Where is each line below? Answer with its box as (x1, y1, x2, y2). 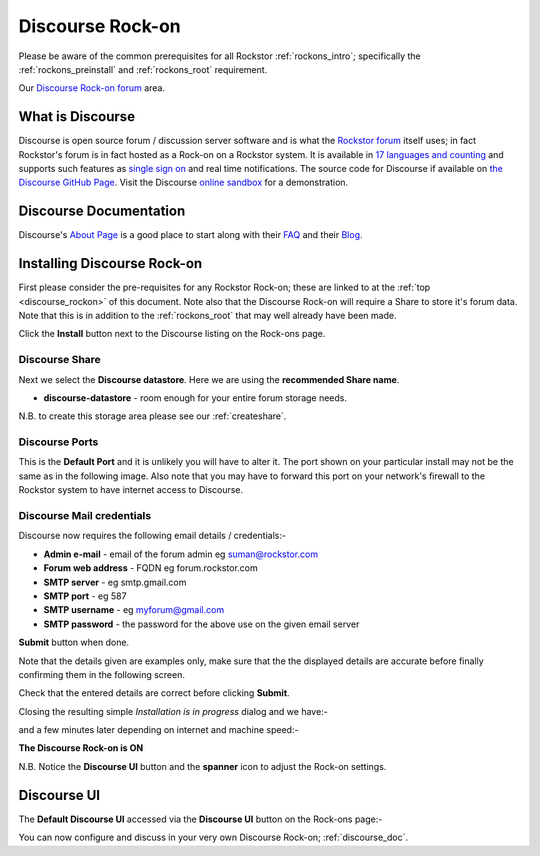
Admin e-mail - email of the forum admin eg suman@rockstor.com (43, 548, 319, 560)
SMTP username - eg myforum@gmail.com (43, 604, 225, 616)
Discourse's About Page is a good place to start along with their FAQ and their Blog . (18, 229, 364, 241)
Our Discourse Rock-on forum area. (18, 82, 165, 94)
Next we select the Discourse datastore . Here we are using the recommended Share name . (18, 373, 400, 385)
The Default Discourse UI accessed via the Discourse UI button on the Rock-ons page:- (18, 813, 383, 825)
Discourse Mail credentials (18, 509, 152, 522)
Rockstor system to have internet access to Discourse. (18, 484, 244, 496)
